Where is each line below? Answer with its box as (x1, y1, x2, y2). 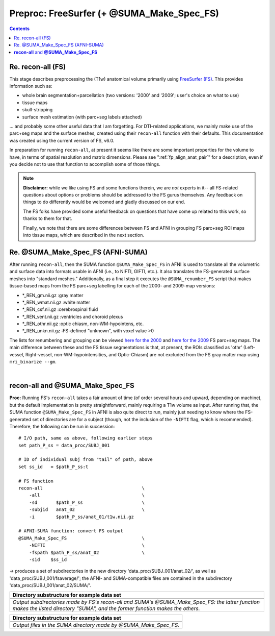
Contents (9, 26, 30, 32)
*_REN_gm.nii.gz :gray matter (22, 292, 84, 298)
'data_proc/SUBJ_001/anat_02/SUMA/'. (9, 582, 91, 589)
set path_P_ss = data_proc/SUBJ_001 (18, 442, 110, 448)
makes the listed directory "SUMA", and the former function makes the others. (12, 605, 201, 612)
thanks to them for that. (23, 215, 72, 222)
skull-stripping (22, 107, 53, 113)
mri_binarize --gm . (9, 359, 57, 365)
